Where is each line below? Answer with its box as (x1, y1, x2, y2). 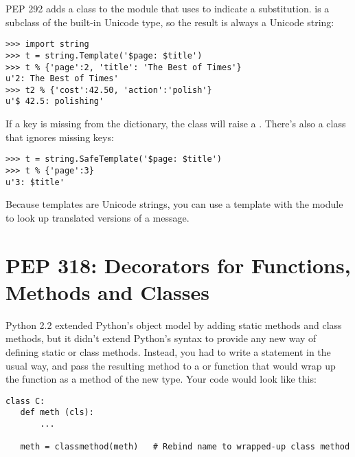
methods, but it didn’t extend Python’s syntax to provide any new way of (5, 331, 317, 346)
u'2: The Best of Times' (5, 74, 119, 84)
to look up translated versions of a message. (5, 210, 190, 224)
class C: (5, 396, 45, 406)
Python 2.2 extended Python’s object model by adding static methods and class (5, 317, 342, 332)
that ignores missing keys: (5, 129, 114, 144)
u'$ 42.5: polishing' (5, 96, 104, 107)
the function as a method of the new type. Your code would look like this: (5, 372, 317, 386)
